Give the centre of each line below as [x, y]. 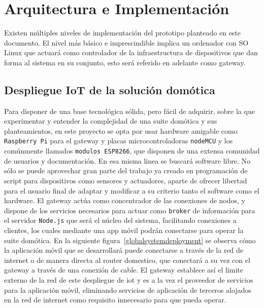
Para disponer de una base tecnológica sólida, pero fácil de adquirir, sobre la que [129, 111]
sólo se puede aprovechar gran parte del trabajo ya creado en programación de [126, 170]
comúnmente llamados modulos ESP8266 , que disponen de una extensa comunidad [132, 151]
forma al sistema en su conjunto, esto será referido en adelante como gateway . [125, 62]
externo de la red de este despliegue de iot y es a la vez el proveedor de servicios [129, 280]
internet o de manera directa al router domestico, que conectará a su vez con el [127, 260]
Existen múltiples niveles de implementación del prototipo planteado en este [123, 33]
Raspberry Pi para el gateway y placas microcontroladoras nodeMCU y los [119, 141]
